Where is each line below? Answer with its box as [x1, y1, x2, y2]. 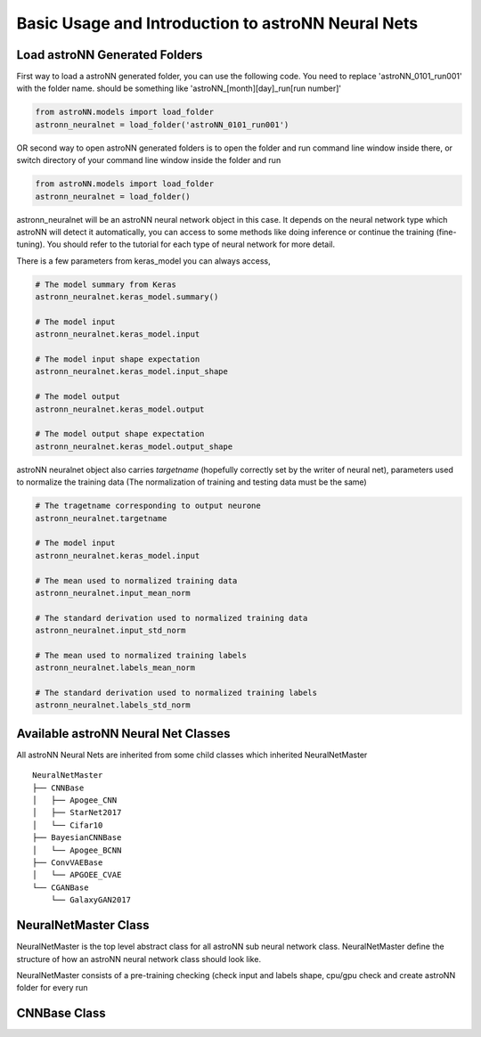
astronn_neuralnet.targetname [35, 513, 167, 523]
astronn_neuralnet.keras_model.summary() [35, 292, 219, 302]
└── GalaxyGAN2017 [50, 895, 132, 905]
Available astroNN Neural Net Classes [16, 726, 231, 741]
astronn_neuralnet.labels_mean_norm [35, 663, 196, 673]
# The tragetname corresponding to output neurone [35, 501, 262, 511]
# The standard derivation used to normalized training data [35, 613, 308, 623]
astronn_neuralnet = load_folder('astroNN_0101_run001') [35, 119, 289, 129]
